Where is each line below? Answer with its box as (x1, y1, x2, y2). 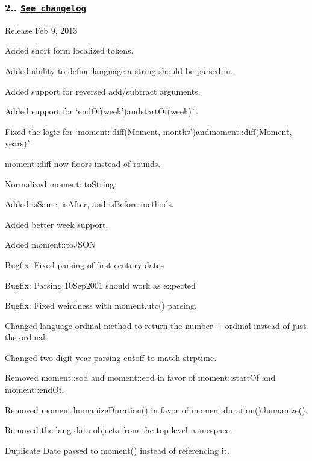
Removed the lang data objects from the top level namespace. (5, 424, 232, 436)
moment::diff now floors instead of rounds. (5, 157, 161, 169)
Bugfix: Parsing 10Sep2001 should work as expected (5, 278, 196, 291)
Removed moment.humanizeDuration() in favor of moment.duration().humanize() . (5, 403, 308, 416)
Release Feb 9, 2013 (5, 24, 78, 36)
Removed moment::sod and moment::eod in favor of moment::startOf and (5, 371, 276, 384)
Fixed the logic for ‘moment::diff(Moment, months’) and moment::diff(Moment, (5, 125, 292, 137)
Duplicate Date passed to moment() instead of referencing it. (5, 444, 229, 456)
